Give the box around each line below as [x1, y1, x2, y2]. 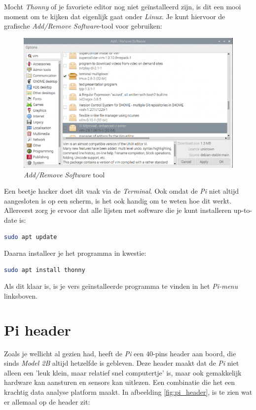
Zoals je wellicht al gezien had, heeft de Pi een [4, 348, 144, 358]
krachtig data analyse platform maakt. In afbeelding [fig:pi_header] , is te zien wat [4, 386, 253, 397]
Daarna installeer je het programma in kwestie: [4, 248, 146, 258]
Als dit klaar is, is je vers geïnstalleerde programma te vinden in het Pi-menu [4, 281, 238, 291]
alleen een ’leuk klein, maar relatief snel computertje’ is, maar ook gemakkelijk [4, 367, 242, 377]
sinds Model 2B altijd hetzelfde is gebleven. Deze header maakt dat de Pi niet [4, 358, 239, 368]
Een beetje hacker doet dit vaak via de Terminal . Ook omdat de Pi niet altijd [4, 186, 239, 196]
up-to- [233, 205, 252, 215]
